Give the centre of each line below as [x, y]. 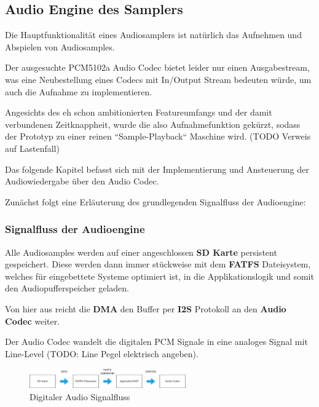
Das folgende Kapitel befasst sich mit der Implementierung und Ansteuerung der [157, 169]
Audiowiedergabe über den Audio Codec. [82, 181]
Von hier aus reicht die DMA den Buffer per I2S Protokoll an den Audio [146, 308]
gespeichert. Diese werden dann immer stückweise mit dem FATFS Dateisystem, [158, 264]
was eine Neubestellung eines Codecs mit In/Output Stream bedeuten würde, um [158, 79]
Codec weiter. [33, 321]
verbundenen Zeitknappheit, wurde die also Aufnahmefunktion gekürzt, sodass [153, 124]
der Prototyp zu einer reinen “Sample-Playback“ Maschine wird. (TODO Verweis [158, 136]
